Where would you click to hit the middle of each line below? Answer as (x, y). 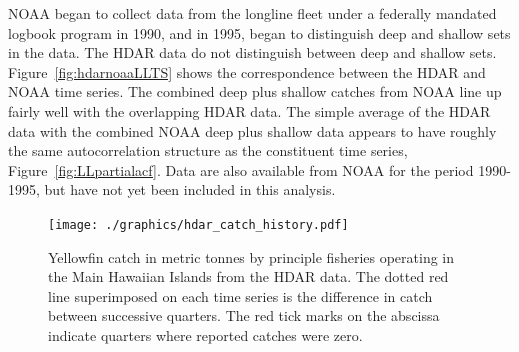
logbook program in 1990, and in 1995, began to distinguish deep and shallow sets (259, 32)
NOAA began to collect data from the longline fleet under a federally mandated (252, 13)
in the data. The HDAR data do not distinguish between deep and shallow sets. (252, 52)
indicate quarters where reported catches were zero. (205, 334)
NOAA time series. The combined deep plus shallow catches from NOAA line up (255, 91)
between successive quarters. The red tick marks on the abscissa (244, 315)
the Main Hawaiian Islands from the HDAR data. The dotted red (248, 276)
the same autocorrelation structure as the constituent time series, (208, 150)
